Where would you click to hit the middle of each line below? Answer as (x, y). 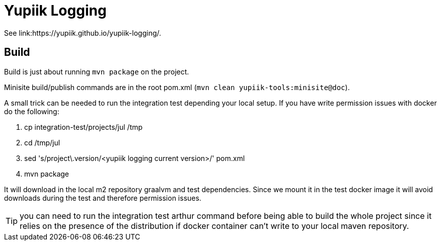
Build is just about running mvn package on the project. (97, 71)
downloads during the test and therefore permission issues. (103, 198)
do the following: (32, 111)
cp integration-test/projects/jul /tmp (84, 127)
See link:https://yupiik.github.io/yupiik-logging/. (83, 33)
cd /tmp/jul (42, 142)
